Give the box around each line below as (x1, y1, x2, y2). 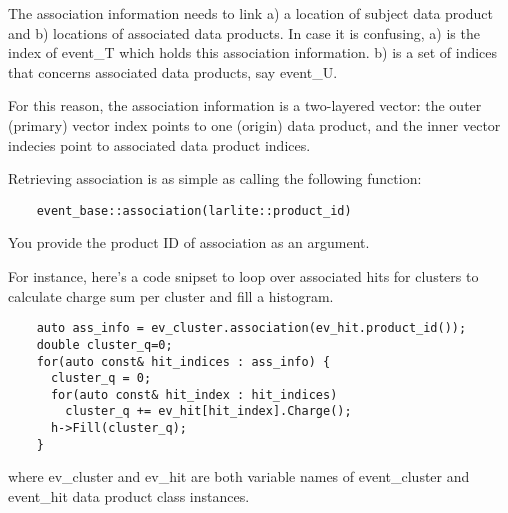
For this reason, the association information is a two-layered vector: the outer (8, 95, 482, 116)
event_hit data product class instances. (8, 486, 250, 507)
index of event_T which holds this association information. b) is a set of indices (8, 42, 498, 63)
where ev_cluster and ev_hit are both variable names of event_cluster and (8, 466, 470, 487)
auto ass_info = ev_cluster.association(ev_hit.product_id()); (36, 321, 467, 336)
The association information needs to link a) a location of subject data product (8, 3, 493, 23)
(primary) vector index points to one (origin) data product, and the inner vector (8, 114, 501, 135)
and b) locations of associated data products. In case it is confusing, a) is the (8, 22, 480, 43)
